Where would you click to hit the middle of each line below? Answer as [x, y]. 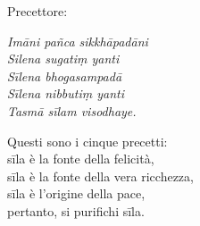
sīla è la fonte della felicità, [81, 159]
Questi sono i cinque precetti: [87, 141]
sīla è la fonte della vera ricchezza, [100, 176]
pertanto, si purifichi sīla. [76, 210]
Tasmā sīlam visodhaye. [72, 110]
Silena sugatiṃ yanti [63, 59]
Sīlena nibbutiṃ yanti [66, 93]
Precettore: [37, 11]
